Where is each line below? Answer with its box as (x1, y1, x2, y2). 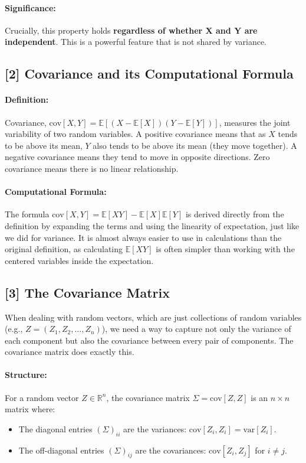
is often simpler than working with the (156, 243, 295, 255)
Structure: (5, 369, 47, 381)
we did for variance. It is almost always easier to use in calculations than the (5, 231, 282, 243)
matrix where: (5, 403, 55, 415)
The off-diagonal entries (18, 444, 104, 456)
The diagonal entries (18, 422, 93, 435)
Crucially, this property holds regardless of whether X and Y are (5, 24, 258, 36)
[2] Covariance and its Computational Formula (5, 64, 294, 83)
